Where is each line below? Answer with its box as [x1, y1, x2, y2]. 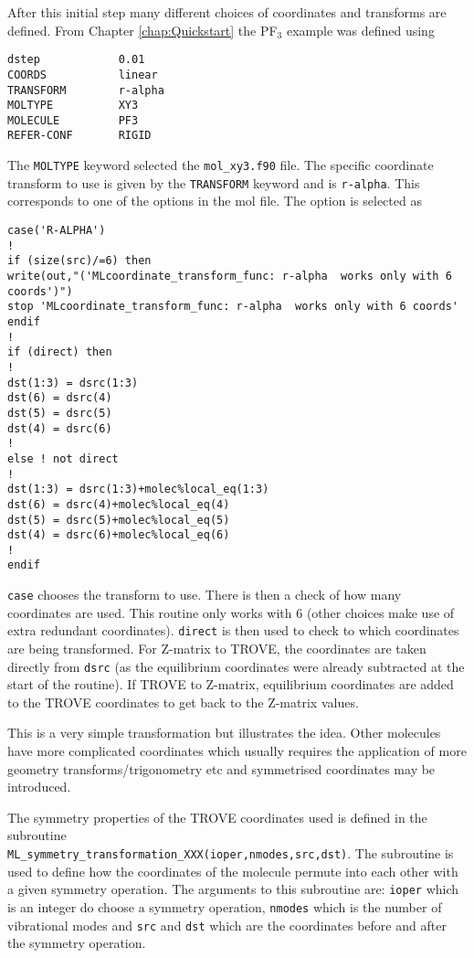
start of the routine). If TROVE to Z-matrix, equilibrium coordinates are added [7, 675, 454, 694]
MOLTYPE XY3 [7, 99, 139, 112]
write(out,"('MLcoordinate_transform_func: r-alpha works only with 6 [7, 270, 452, 282]
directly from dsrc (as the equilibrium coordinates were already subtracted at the [7, 656, 465, 676]
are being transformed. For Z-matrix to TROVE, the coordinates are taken [7, 639, 427, 658]
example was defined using [286, 20, 435, 39]
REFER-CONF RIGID [7, 129, 152, 143]
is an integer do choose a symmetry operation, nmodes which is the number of [7, 897, 442, 916]
